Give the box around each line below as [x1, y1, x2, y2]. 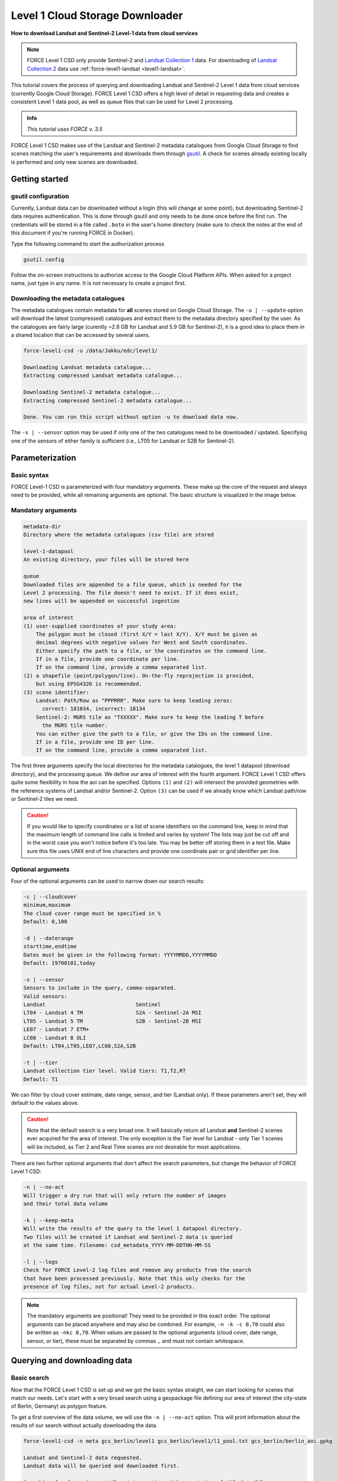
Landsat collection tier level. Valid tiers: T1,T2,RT [23, 1068, 186, 1075]
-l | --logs [23, 1258, 59, 1265]
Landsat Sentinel [23, 1001, 161, 1008]
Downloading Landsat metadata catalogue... [23, 364, 152, 370]
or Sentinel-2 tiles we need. [11, 795, 78, 802]
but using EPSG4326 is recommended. [36, 681, 142, 687]
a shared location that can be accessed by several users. [11, 332, 150, 339]
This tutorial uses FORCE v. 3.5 [27, 125, 103, 133]
